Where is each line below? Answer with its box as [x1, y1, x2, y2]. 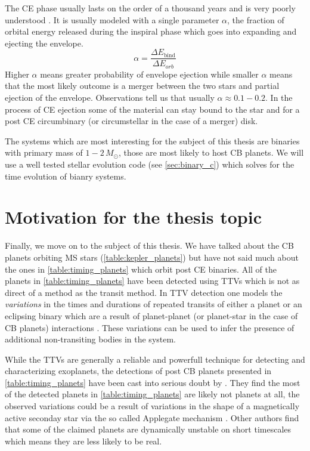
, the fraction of [227, 13, 284, 26]
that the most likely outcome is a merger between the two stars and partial [5, 79, 280, 92]
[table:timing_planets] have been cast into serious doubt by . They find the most [5, 376, 300, 388]
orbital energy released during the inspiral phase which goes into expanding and [5, 25, 297, 38]
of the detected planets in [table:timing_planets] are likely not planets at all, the [5, 388, 300, 400]
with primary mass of [5, 146, 83, 159]
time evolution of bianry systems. [5, 169, 126, 182]
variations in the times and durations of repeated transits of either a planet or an [5, 298, 302, 310]
